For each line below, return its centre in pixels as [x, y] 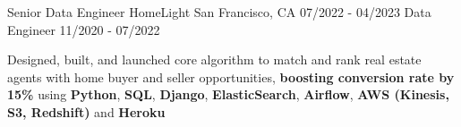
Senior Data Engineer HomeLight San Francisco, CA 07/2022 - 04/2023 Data [219, 12]
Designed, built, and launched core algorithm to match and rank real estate [214, 59]
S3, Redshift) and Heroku [86, 111]
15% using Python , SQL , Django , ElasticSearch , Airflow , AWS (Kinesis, [228, 94]
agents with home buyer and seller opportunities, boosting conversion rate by [231, 76]
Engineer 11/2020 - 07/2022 [84, 29]
